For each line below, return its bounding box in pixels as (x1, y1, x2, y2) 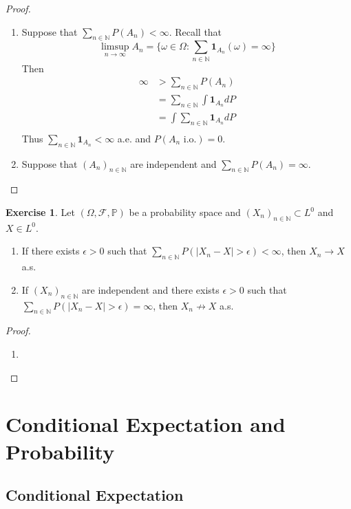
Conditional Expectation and (6, 410, 286, 438)
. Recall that (169, 24, 222, 39)
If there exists (21, 243, 80, 258)
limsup (101, 42, 129, 52)
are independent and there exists (82, 282, 220, 296)
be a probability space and (129, 205, 241, 219)
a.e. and (117, 131, 151, 145)
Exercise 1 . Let (6, 205, 75, 219)
